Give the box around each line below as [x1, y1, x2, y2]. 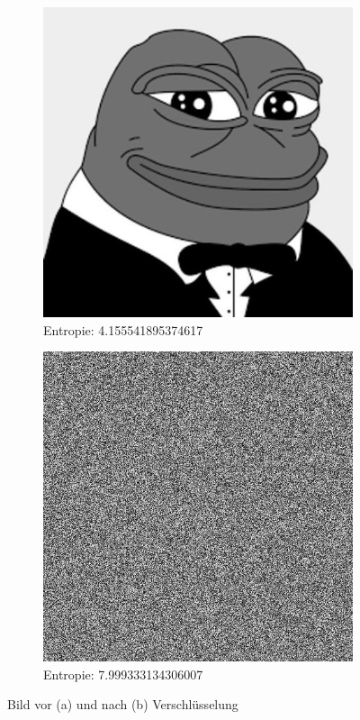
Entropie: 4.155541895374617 [43, 320, 203, 339]
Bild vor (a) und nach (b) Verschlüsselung [7, 695, 238, 714]
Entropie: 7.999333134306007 [43, 664, 203, 683]
